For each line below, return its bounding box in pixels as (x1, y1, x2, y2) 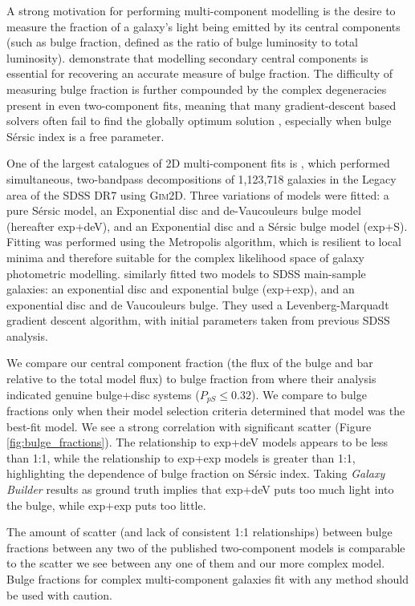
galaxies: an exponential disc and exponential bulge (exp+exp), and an (6, 281, 355, 297)
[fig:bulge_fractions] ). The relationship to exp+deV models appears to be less (6, 434, 389, 450)
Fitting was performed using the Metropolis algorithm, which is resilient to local (6, 233, 401, 250)
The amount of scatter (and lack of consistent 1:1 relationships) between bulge (6, 523, 393, 540)
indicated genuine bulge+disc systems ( (6, 386, 200, 402)
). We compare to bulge (250, 386, 367, 402)
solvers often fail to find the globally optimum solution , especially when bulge (6, 112, 392, 129)
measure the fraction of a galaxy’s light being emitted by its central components (6, 18, 401, 34)
